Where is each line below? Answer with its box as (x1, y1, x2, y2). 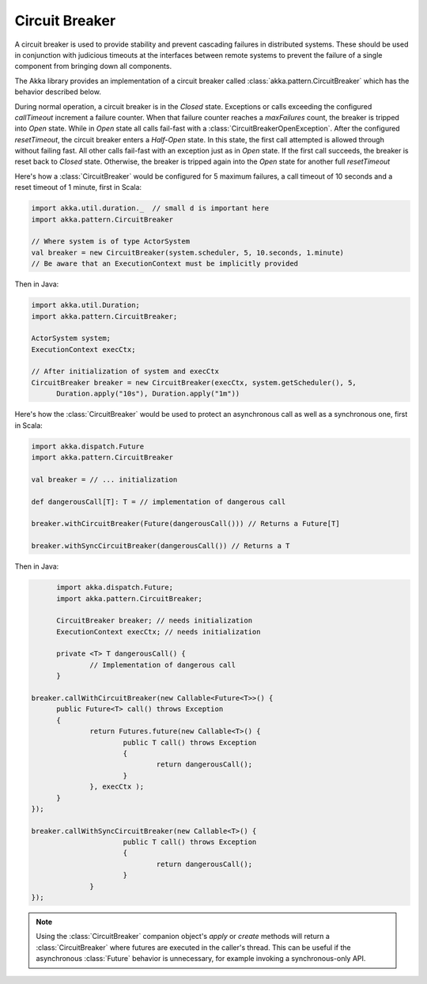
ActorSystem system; (31, 334, 111, 343)
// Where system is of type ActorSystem (31, 237, 190, 246)
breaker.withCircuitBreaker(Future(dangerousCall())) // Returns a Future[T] (31, 519, 340, 528)
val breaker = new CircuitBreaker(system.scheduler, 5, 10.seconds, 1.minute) (31, 248, 344, 257)
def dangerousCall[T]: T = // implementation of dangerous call (31, 497, 286, 506)
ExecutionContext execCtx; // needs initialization (56, 627, 261, 636)
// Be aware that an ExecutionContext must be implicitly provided (31, 259, 299, 268)
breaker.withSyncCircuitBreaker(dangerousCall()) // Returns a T (31, 542, 290, 551)
